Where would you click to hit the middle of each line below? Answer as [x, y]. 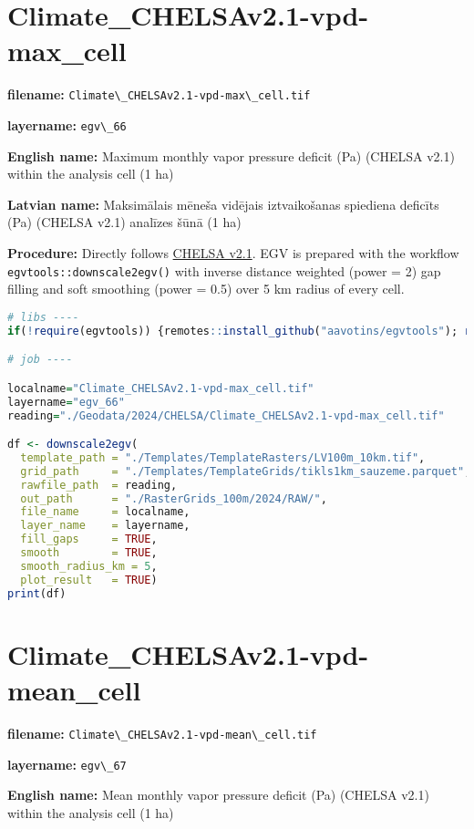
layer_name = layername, [105, 526]
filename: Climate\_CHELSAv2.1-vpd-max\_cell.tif [159, 94]
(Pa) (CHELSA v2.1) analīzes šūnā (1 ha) [124, 222]
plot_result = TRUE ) [89, 580]
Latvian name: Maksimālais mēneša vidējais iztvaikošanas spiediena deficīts [223, 204]
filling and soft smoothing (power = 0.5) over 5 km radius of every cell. [206, 289]
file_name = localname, [105, 512]
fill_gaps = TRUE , [89, 539]
